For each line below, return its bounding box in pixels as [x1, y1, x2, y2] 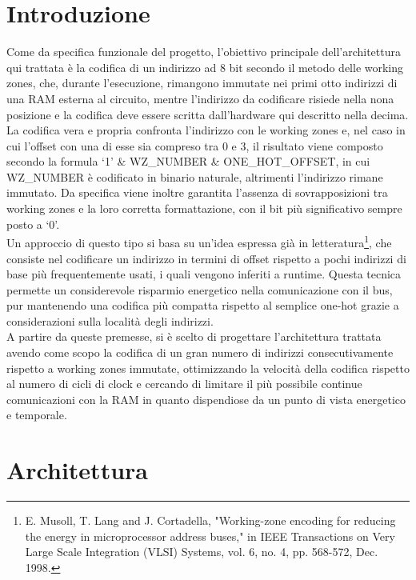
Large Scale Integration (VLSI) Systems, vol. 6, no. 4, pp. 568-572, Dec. [25, 543, 378, 560]
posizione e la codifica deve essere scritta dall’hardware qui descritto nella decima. [6, 106, 409, 122]
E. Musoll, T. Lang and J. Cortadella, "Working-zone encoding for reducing [25, 512, 396, 529]
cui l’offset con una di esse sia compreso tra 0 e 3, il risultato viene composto [6, 137, 383, 154]
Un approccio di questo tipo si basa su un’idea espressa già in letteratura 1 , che [6, 232, 392, 250]
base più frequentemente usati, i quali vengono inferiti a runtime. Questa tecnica [6, 266, 402, 282]
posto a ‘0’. [6, 215, 60, 232]
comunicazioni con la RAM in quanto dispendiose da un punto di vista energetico [6, 390, 406, 407]
